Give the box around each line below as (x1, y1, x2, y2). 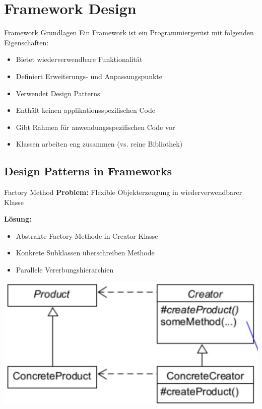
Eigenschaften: (4, 37, 49, 47)
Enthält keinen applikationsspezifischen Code (16, 105, 155, 115)
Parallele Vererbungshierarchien (16, 264, 114, 275)
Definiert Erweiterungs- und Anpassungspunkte (16, 71, 162, 81)
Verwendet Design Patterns (16, 88, 100, 98)
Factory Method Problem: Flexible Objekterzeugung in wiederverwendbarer (4, 187, 242, 197)
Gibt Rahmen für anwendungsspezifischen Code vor (16, 121, 175, 132)
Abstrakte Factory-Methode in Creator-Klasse (16, 230, 158, 241)
